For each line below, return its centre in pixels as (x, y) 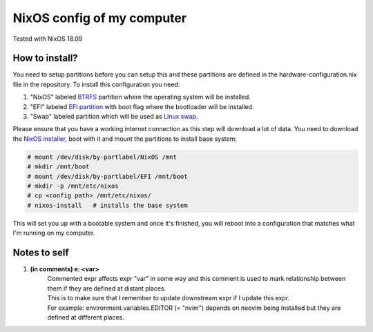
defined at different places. (86, 317)
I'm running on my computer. (54, 233)
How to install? (46, 58)
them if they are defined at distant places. (106, 288)
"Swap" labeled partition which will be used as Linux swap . (114, 117)
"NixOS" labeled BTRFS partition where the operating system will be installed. (141, 97)
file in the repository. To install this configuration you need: (96, 84)
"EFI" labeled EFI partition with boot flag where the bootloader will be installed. (142, 106)
